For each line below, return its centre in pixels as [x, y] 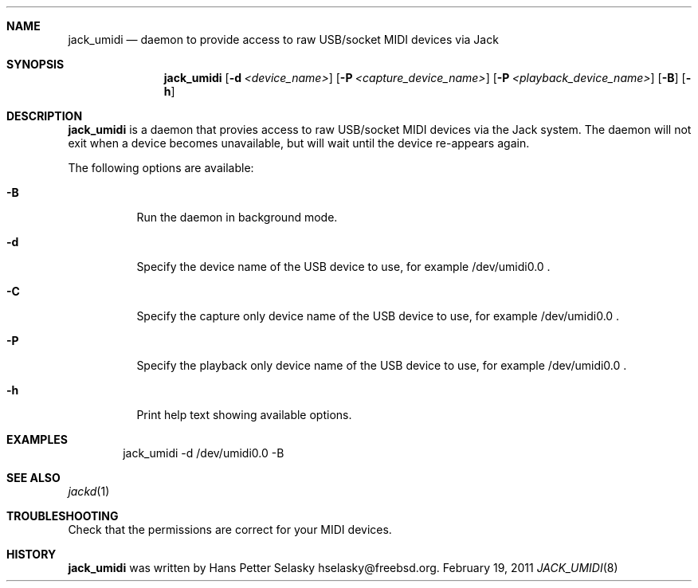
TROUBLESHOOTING [63, 516]
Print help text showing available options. [244, 415]
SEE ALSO [33, 478]
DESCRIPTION [45, 116]
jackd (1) [89, 491]
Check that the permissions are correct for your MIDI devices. [230, 529]
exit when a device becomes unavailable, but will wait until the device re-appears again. [299, 143]
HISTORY [31, 554]
